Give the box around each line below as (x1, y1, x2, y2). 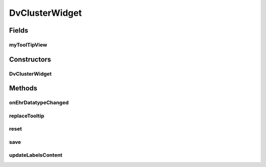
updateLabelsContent (9, 152, 63, 159)
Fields (9, 26, 29, 35)
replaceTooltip (9, 112, 44, 119)
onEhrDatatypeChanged (9, 99, 69, 106)
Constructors (9, 55, 51, 64)
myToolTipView (9, 41, 47, 48)
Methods (9, 84, 37, 92)
